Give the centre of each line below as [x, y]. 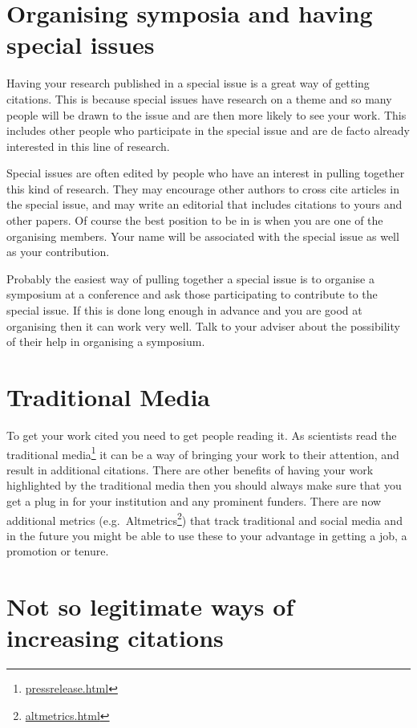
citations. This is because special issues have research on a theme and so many [199, 98]
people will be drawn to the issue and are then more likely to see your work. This [206, 114]
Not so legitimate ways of [150, 606]
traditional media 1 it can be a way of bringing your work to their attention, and [203, 453]
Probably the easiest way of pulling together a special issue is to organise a [190, 278]
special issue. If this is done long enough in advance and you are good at [184, 310]
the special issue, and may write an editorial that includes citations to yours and [204, 204]
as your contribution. [58, 252]
